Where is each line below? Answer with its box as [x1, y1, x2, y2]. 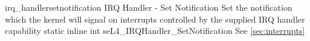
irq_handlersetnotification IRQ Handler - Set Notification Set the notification [5, 1, 292, 13]
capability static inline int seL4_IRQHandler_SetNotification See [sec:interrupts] [5, 24, 305, 37]
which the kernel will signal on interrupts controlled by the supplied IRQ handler [5, 12, 305, 25]
